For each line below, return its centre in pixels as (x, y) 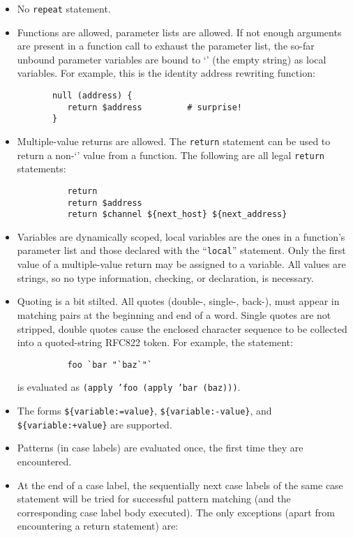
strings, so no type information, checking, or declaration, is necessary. (165, 277)
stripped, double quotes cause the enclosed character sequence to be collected (182, 328)
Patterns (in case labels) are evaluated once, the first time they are (160, 448)
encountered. (44, 461)
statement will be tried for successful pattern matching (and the (154, 499)
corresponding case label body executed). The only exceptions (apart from (176, 512)
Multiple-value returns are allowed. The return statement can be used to (174, 141)
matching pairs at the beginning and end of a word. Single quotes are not (174, 314)
